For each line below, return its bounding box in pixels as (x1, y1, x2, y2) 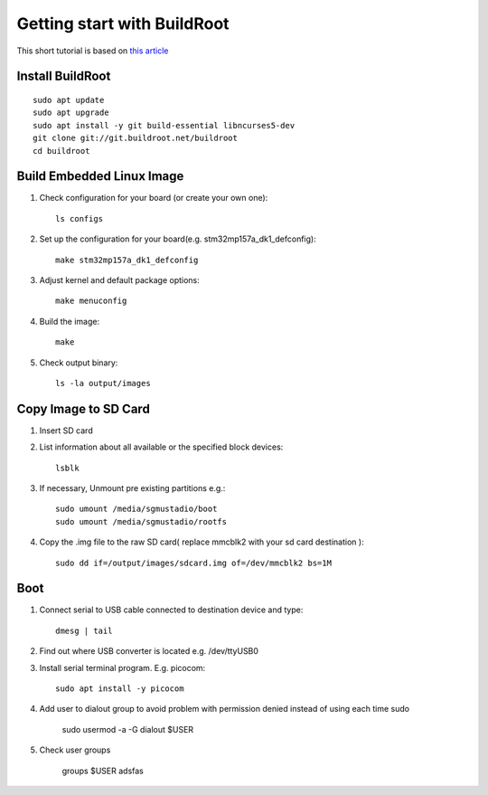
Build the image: (39, 316, 99, 327)
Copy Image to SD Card (16, 401, 151, 416)
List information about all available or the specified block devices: (39, 441, 284, 452)
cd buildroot (33, 146, 90, 156)
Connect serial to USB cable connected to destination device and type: (39, 604, 304, 615)
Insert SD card (39, 425, 94, 436)
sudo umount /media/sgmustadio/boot (55, 504, 218, 515)
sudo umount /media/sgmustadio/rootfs (55, 516, 228, 526)
